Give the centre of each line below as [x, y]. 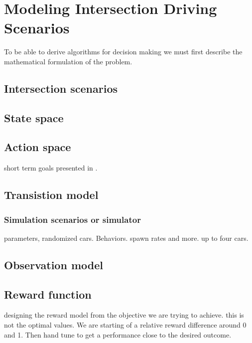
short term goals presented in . [51, 168]
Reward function [48, 294]
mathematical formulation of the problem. [68, 61]
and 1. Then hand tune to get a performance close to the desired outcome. [118, 334]
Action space [38, 147]
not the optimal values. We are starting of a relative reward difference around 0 [125, 325]
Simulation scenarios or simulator [72, 219]
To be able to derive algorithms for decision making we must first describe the [123, 52]
